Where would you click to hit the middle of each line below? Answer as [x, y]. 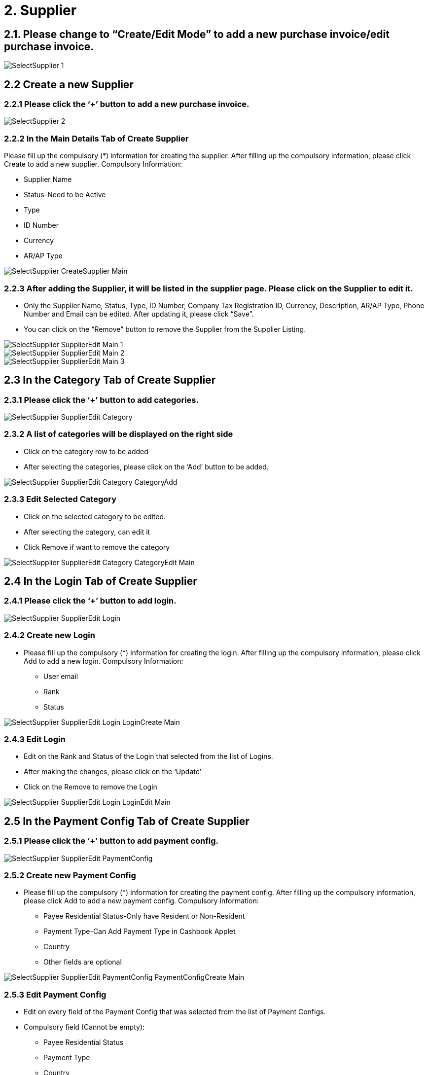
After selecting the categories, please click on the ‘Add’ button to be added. [146, 466]
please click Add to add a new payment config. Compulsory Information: [141, 901]
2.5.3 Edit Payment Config [55, 994]
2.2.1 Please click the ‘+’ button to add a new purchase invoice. [127, 104]
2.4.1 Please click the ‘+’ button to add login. [90, 601]
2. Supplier [40, 10]
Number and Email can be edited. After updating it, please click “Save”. [139, 314]
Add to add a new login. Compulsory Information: [104, 661]
